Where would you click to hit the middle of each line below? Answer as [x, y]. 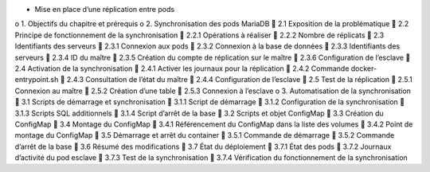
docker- [364, 68]
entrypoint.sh [37, 80]
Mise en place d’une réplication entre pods [105, 9]
